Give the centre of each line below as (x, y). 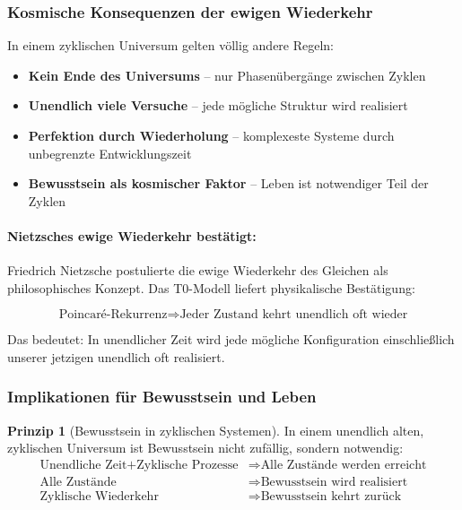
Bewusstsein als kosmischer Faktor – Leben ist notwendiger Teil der (228, 183)
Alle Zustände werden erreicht (344, 465)
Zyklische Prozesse (187, 465)
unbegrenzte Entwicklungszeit (110, 153)
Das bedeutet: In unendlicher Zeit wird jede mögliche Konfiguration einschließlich (231, 339)
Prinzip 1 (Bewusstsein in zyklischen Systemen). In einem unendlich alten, (216, 430)
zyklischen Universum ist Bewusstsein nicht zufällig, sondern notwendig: (205, 448)
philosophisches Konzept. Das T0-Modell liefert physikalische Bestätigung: (211, 287)
